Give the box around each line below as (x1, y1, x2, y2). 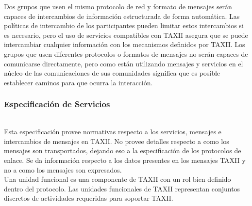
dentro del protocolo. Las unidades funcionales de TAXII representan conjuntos (4, 183, 240, 193)
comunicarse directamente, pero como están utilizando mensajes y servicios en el (4, 58, 243, 68)
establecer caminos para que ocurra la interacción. (4, 77, 153, 87)
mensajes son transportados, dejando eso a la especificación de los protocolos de (4, 145, 241, 156)
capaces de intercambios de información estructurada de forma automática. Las (4, 11, 240, 21)
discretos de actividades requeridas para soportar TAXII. (4, 193, 173, 203)
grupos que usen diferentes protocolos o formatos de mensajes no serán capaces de (4, 48, 248, 59)
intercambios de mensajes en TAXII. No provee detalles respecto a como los (4, 136, 229, 146)
